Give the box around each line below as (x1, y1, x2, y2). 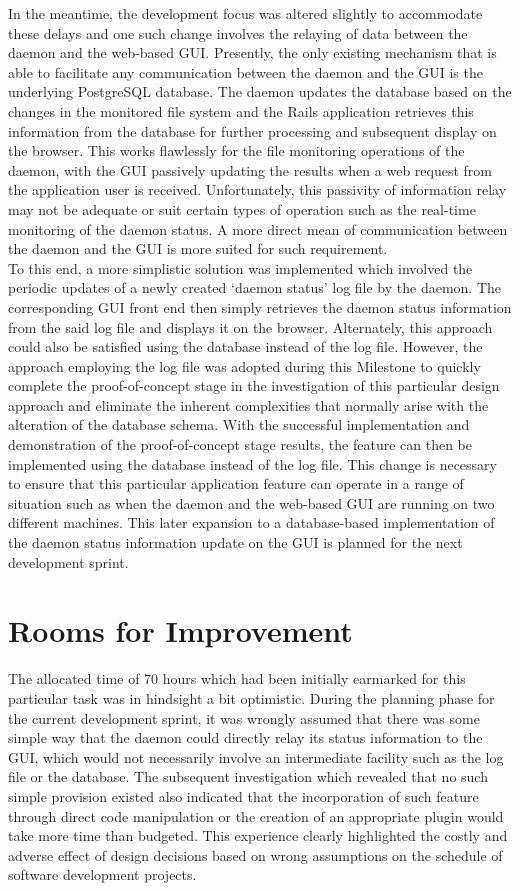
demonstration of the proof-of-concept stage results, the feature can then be (8, 434, 473, 455)
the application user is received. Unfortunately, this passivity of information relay (8, 179, 507, 200)
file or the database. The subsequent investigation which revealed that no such (8, 766, 488, 787)
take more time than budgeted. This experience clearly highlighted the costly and (8, 825, 508, 846)
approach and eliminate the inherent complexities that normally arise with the (8, 394, 489, 415)
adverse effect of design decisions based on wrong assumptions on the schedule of (8, 844, 503, 865)
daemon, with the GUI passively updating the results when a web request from (8, 159, 492, 180)
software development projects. (8, 864, 197, 885)
